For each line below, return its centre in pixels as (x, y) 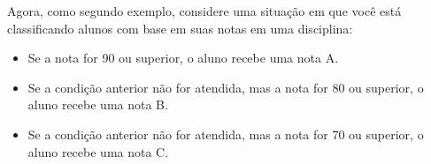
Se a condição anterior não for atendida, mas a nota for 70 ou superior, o (226, 134)
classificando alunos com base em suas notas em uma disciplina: (180, 28)
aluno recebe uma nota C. (98, 151)
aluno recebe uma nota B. (98, 104)
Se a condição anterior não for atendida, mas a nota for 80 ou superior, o (226, 87)
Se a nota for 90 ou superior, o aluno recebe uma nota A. (183, 58)
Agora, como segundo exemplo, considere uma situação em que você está (204, 11)
